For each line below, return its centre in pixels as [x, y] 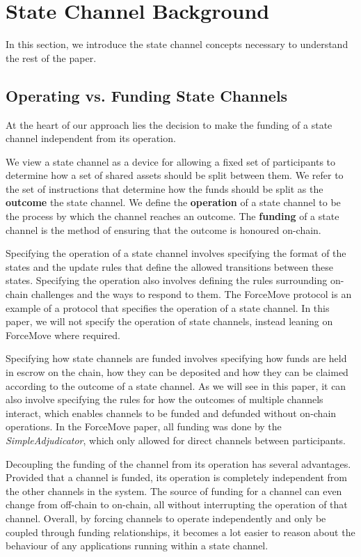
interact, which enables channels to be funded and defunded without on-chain [171, 413]
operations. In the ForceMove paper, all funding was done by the [144, 426]
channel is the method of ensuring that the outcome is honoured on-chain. [163, 229]
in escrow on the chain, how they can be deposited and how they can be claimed [177, 372]
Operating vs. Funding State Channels [147, 95]
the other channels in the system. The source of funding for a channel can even [174, 491]
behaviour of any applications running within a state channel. [137, 546]
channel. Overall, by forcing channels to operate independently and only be [166, 518]
